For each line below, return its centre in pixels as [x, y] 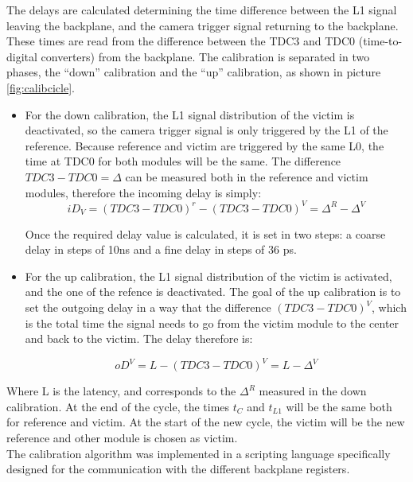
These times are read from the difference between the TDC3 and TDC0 [181, 41]
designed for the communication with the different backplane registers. [178, 469]
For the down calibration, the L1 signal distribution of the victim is [190, 114]
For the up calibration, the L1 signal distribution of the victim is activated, [208, 276]
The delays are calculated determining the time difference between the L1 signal [202, 10]
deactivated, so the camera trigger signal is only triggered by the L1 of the [206, 130]
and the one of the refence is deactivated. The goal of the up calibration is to [213, 292]
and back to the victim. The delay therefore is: [139, 338]
